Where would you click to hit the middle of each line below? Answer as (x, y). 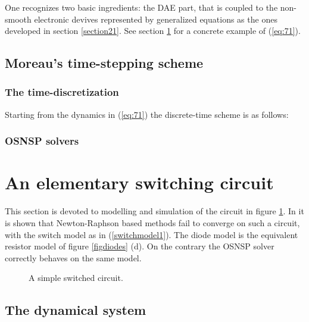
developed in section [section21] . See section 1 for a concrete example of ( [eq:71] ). (153, 31)
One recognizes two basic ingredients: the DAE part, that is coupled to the (141, 7)
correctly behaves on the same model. (73, 257)
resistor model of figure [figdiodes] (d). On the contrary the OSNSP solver (140, 246)
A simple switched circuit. (76, 278)
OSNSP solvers (42, 141)
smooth (18, 19)
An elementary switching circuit (139, 182)
